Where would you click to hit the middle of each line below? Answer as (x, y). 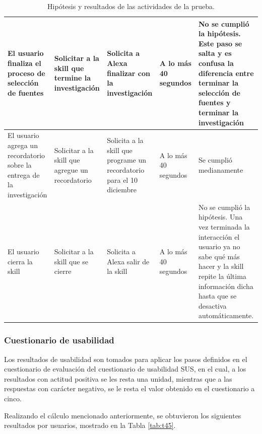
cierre (63, 271)
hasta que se (217, 296)
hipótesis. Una (220, 217)
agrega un (23, 145)
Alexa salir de (128, 261)
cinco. (13, 398)
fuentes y (214, 102)
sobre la (20, 165)
